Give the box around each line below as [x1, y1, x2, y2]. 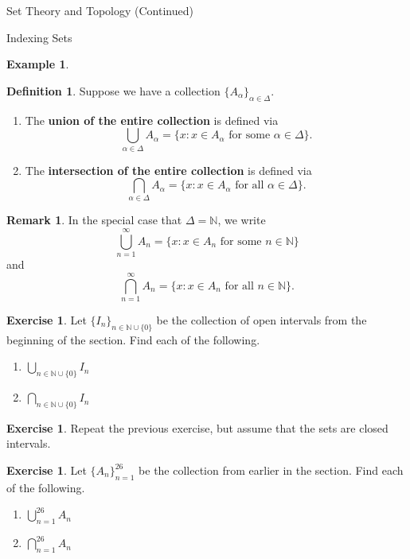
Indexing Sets [6, 29, 72, 45]
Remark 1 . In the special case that [6, 212, 182, 228]
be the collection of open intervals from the [156, 311, 367, 328]
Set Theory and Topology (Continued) [6, 2, 193, 18]
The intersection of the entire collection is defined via [25, 161, 312, 178]
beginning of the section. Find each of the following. [6, 331, 260, 347]
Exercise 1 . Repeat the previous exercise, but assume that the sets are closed [6, 419, 389, 436]
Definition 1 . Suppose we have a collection [6, 82, 221, 99]
